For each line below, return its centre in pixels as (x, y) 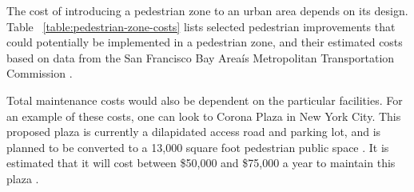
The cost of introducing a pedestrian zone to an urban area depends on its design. (207, 10)
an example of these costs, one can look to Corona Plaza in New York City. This (204, 116)
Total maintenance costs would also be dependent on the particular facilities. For (205, 100)
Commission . (40, 73)
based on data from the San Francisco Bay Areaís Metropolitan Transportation (201, 57)
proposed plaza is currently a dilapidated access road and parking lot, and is (194, 132)
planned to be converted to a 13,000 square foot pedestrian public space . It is (198, 147)
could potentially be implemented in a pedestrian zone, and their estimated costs (205, 42)
